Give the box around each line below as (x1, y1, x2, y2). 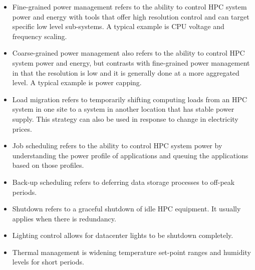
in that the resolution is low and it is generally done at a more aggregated (12, 67, 239, 78)
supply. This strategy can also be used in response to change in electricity (12, 113, 238, 124)
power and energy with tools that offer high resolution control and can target (12, 11, 249, 22)
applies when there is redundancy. (12, 213, 116, 223)
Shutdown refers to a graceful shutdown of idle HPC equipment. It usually (12, 203, 241, 214)
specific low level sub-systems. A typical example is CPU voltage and (12, 21, 224, 32)
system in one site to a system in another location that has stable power (12, 104, 234, 114)
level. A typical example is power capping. (12, 77, 142, 88)
